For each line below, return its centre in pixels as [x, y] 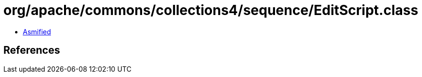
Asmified [37, 31]
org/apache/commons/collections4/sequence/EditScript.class [211, 10]
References [32, 50]
